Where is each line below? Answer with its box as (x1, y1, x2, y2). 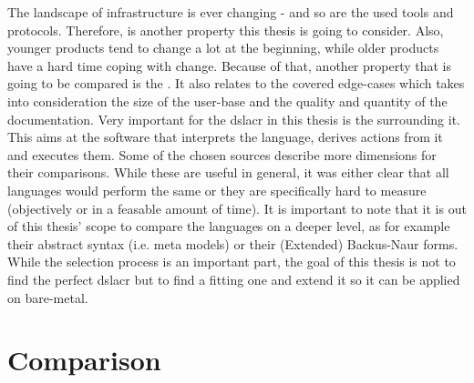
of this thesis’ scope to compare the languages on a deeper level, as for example (7, 217, 450, 236)
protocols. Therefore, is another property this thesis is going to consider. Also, (7, 20, 444, 39)
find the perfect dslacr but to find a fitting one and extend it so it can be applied (7, 269, 460, 288)
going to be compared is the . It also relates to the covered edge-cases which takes (7, 74, 465, 93)
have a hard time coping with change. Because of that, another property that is (7, 55, 452, 75)
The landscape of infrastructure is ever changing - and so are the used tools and (7, 3, 454, 21)
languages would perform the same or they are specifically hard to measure (7, 180, 427, 199)
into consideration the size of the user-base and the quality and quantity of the (7, 91, 448, 110)
